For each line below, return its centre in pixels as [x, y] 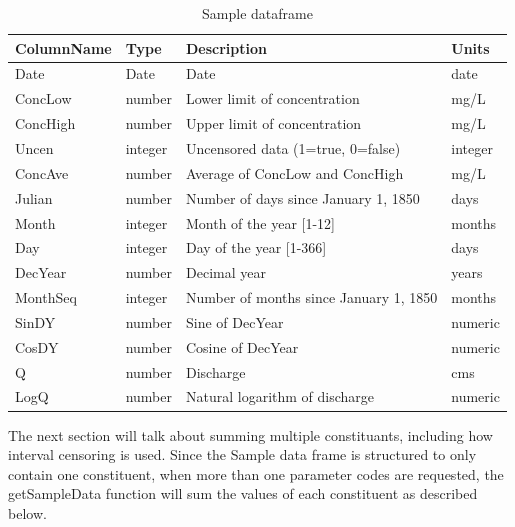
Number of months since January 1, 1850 [312, 297]
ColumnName [63, 47]
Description [227, 47]
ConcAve [42, 172]
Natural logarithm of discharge [280, 396]
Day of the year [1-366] [256, 247]
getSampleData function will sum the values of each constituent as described [243, 493]
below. [27, 512]
